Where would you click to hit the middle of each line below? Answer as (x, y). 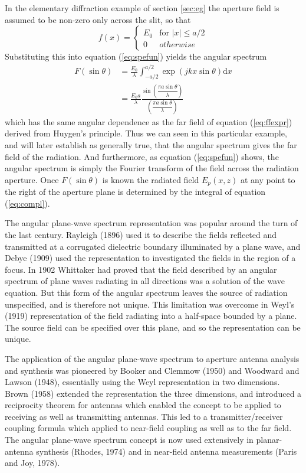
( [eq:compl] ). (27, 203)
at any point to (268, 179)
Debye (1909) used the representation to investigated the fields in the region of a (150, 258)
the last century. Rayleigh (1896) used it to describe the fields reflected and (141, 234)
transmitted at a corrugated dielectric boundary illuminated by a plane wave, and (153, 246)
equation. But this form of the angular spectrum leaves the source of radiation (146, 292)
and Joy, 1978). (32, 463)
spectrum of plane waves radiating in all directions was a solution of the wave (145, 281)
